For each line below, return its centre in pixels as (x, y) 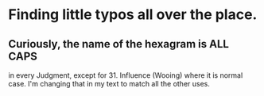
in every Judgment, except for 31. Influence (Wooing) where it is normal (126, 75)
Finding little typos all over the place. (133, 15)
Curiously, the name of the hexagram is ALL (118, 44)
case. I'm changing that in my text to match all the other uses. (109, 84)
